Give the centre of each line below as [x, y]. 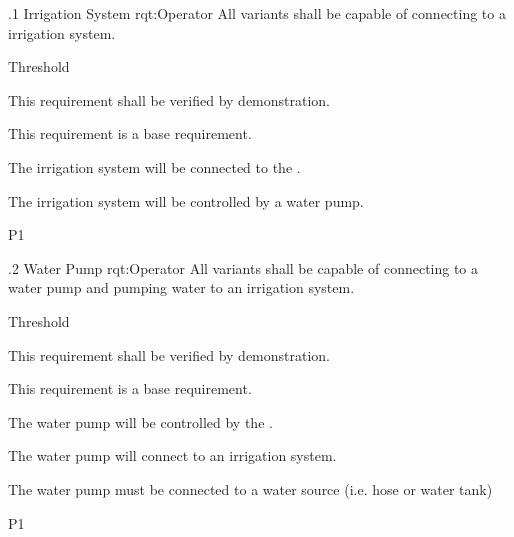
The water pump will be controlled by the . [140, 421]
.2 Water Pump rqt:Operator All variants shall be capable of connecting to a [243, 267]
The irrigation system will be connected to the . [154, 166]
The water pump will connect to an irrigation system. [172, 455]
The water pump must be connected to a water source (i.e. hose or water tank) [250, 488]
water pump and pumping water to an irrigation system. [181, 287]
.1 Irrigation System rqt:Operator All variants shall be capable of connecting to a [257, 13]
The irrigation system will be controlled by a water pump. [186, 200]
